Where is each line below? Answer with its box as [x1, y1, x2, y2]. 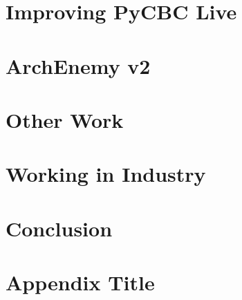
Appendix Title [6, 268, 155, 297]
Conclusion [6, 214, 113, 242]
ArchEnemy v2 [6, 51, 151, 79]
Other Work [6, 105, 124, 133]
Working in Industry [6, 160, 206, 188]
